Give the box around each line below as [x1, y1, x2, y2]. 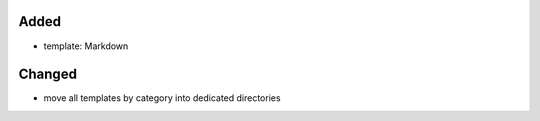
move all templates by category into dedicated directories [43, 92, 281, 104]
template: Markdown [43, 40, 129, 52]
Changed [18, 66, 77, 83]
